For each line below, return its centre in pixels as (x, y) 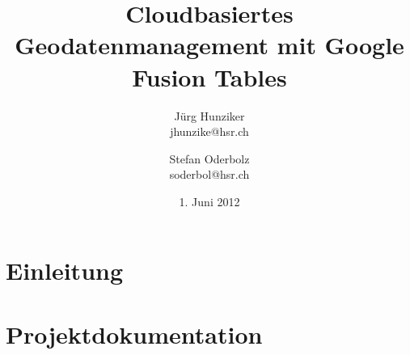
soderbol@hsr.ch (209, 174)
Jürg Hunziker (209, 115)
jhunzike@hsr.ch (209, 131)
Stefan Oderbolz (209, 158)
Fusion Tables (209, 76)
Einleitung (65, 270)
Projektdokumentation (134, 334)
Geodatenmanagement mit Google (209, 45)
